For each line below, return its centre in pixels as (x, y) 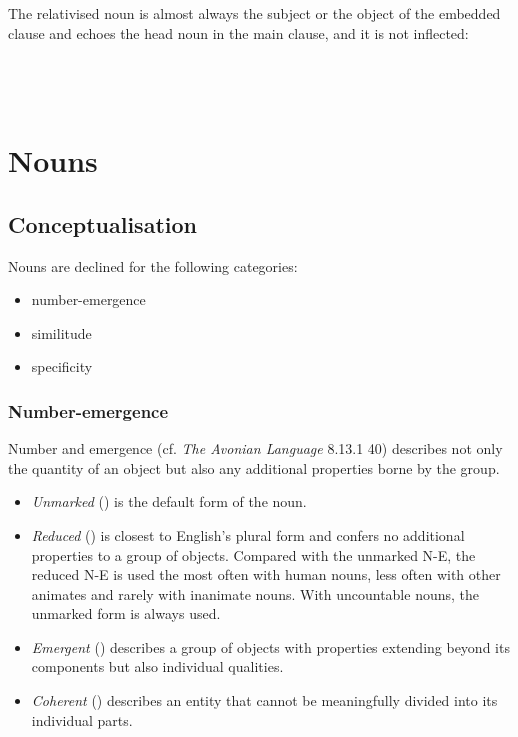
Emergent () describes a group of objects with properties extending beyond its (270, 646)
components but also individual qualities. (157, 666)
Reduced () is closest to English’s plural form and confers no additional (248, 534)
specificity (62, 366)
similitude (61, 332)
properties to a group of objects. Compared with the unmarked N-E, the (253, 554)
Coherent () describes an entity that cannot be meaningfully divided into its (264, 700)
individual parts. (82, 719)
